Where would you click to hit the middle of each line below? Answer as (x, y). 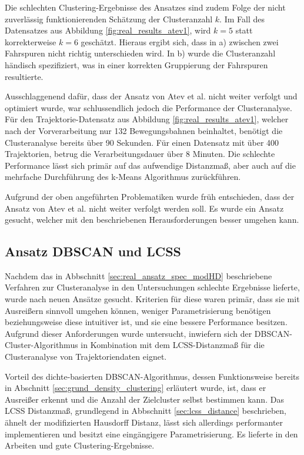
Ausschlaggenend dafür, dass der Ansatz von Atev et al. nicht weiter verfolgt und (151, 96)
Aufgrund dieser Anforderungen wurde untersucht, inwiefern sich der (128, 333)
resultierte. (24, 76)
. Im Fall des (242, 19)
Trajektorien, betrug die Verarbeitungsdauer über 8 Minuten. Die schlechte (140, 154)
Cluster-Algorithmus (41, 345)
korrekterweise (31, 41)
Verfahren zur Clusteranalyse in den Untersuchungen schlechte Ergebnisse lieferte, (152, 287)
